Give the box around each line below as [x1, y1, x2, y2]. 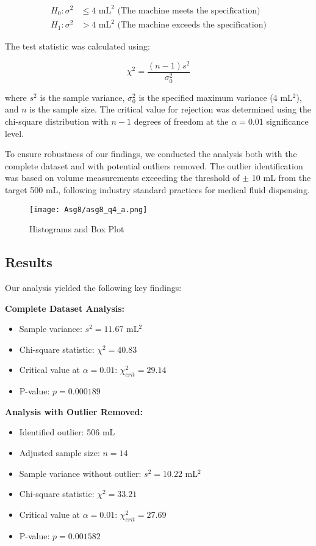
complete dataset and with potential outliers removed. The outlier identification [5, 159, 303, 172]
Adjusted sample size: [19, 446, 100, 459]
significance [266, 115, 309, 128]
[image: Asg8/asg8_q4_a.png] [29, 205, 148, 214]
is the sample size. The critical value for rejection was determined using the [29, 103, 312, 116]
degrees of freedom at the [134, 115, 229, 128]
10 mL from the [251, 171, 311, 184]
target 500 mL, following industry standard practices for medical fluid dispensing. [5, 183, 310, 196]
